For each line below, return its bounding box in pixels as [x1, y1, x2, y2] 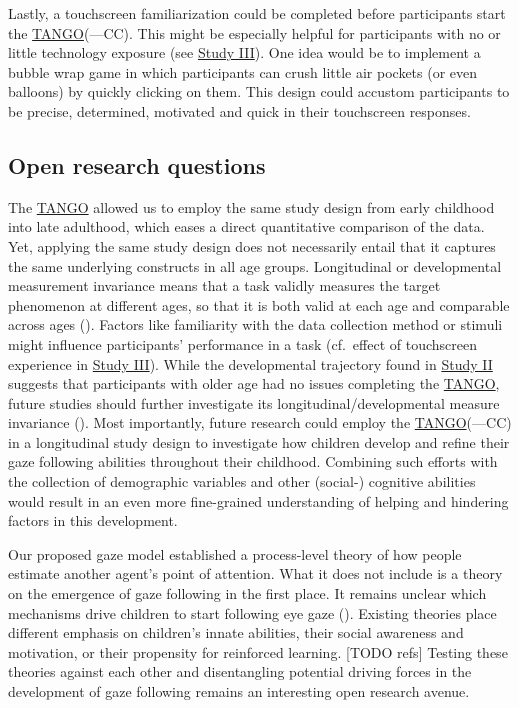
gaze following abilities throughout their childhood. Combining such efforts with [8, 451, 498, 472]
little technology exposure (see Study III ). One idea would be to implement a [8, 42, 481, 63]
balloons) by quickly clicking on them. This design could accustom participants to [8, 81, 510, 102]
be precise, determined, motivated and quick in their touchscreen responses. [8, 100, 471, 121]
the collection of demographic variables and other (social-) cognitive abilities [8, 471, 476, 492]
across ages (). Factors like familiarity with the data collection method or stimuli [8, 314, 503, 335]
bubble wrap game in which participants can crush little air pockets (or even [8, 61, 478, 82]
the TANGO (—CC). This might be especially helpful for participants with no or [8, 22, 501, 43]
